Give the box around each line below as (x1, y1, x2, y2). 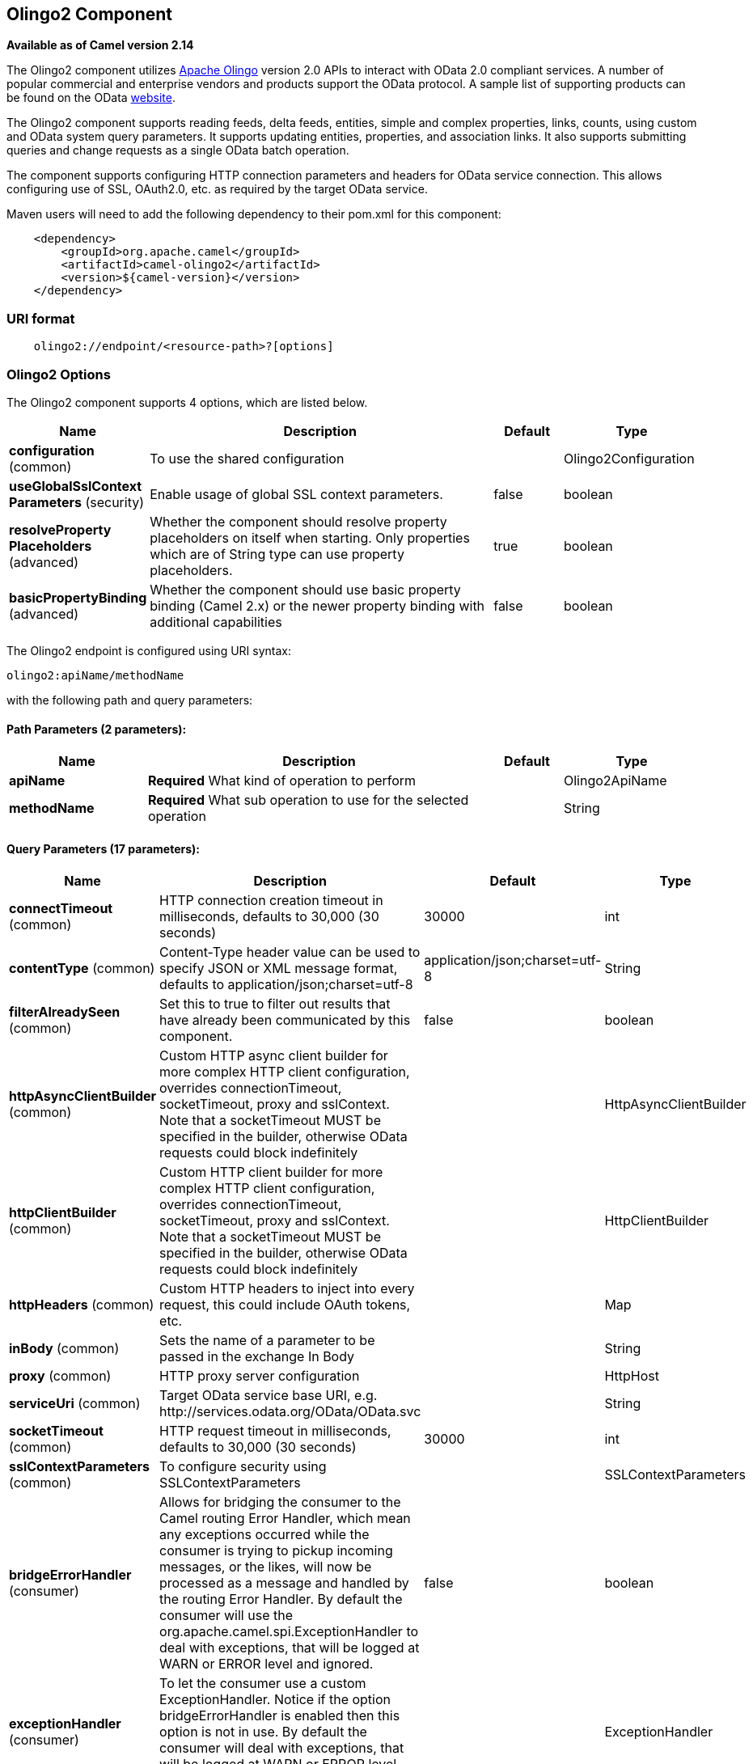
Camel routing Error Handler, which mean (159, 1510, 411, 1527)
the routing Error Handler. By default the (159, 1591, 403, 1608)
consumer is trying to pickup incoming (159, 1542, 393, 1559)
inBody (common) (9, 1340, 120, 1357)
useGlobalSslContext (9, 477, 142, 494)
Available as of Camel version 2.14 (6, 38, 194, 53)
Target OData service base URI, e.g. (159, 1387, 378, 1404)
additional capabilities (150, 613, 282, 630)
